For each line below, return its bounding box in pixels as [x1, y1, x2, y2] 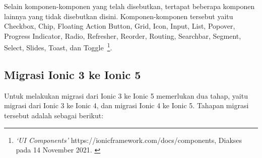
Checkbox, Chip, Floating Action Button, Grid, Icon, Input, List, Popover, [4, 21, 235, 31]
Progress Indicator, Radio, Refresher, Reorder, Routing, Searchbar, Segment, [4, 30, 241, 41]
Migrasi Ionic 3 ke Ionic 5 [4, 67, 141, 83]
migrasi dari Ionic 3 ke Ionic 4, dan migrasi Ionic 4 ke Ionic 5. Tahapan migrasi [4, 100, 249, 111]
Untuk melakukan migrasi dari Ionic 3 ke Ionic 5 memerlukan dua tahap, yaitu [4, 90, 248, 101]
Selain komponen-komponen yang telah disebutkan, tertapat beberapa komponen [4, 1, 255, 11]
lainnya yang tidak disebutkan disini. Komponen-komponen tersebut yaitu [4, 11, 233, 21]
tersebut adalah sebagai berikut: [4, 110, 104, 121]
